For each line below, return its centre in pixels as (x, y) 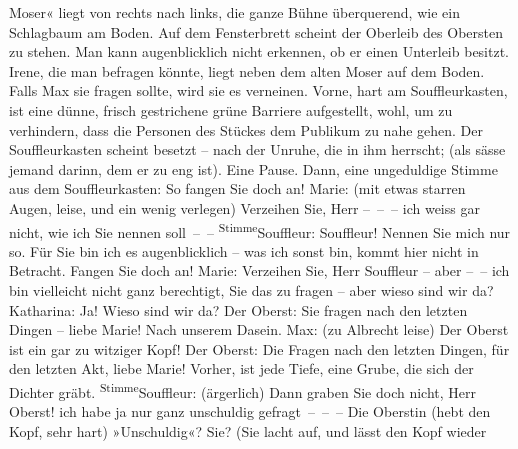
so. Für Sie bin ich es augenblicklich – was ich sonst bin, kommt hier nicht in (244, 250)
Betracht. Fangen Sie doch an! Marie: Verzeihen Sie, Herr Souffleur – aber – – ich (259, 270)
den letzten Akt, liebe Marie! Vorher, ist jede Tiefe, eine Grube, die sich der (241, 368)
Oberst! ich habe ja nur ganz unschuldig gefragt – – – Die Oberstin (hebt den (250, 411)
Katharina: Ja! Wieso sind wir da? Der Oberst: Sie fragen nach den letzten (238, 309)
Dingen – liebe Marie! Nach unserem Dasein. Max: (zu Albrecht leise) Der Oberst (259, 329)
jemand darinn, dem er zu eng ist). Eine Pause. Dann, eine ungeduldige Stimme (253, 168)
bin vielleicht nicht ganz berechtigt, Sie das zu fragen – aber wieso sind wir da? (251, 289)
